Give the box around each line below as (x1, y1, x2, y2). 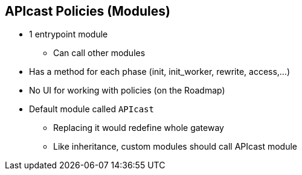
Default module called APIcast (29, 104, 154, 115)
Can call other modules (53, 48, 146, 59)
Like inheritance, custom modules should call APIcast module (53, 141, 297, 152)
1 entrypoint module (29, 29, 108, 40)
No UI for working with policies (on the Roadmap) (29, 85, 225, 96)
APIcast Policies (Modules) (5, 4, 170, 19)
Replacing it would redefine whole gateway (53, 122, 224, 133)
